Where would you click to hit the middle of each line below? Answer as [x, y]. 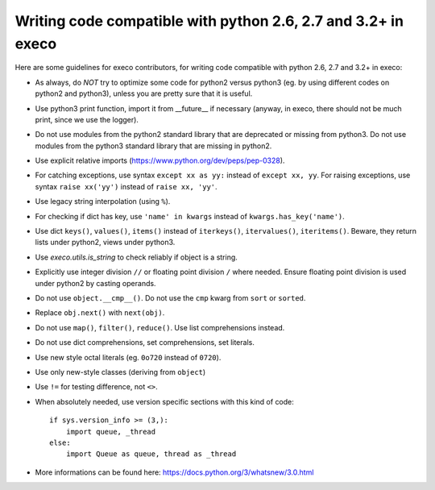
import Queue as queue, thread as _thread [151, 454]
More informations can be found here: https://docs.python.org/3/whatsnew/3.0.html [174, 472]
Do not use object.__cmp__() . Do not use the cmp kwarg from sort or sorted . [170, 297]
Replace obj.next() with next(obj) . [100, 313]
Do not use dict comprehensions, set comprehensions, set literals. [145, 343]
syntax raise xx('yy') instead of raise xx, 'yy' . [126, 186]
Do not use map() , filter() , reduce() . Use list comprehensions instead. [160, 327]
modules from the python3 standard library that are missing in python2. [153, 146]
